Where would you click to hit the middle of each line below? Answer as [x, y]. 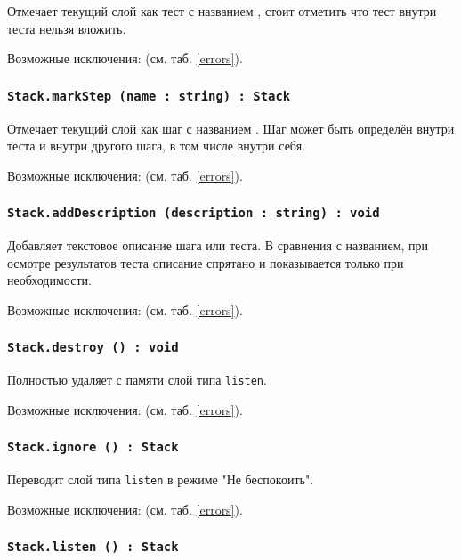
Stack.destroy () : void [93, 348]
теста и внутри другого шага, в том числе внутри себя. [156, 146]
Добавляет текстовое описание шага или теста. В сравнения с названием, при [218, 245]
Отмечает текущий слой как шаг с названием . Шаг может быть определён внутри [231, 128]
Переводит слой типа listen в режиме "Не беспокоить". [161, 479]
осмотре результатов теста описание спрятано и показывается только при [206, 262]
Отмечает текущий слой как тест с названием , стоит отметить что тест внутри [222, 11]
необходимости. [49, 280]
